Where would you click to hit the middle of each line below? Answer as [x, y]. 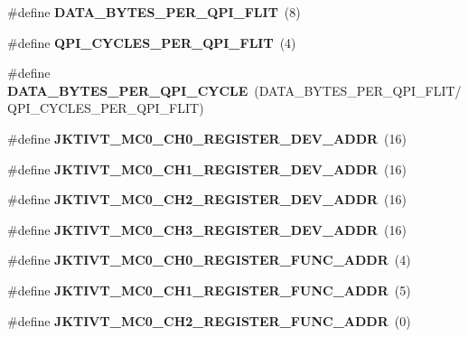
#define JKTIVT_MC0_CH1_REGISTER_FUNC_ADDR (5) [209, 290]
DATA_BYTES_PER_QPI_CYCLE [128, 90]
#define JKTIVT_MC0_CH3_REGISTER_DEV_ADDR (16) [207, 229]
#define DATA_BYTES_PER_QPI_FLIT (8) [154, 12]
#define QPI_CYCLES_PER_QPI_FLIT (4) [152, 42]
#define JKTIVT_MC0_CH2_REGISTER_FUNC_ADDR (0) [209, 320]
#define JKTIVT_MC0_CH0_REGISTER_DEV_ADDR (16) [207, 138]
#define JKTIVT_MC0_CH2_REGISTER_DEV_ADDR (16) [207, 199]
